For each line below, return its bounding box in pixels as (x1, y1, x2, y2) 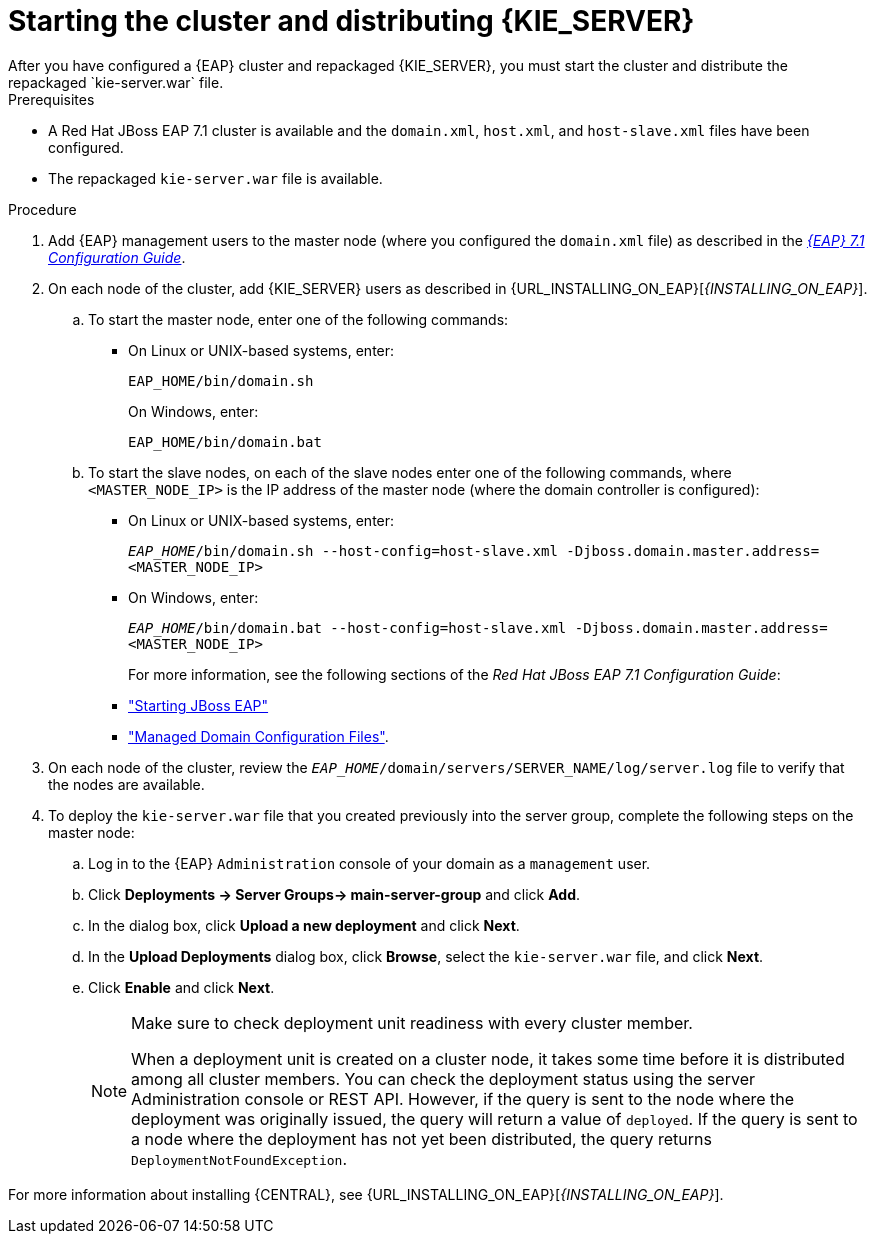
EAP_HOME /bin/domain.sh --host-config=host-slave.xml (128, 542, 558, 559)
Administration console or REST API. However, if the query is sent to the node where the (131, 1088, 795, 1109)
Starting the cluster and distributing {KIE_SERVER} (8, 4, 695, 38)
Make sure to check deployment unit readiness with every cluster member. (131, 1012, 693, 1033)
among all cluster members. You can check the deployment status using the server (131, 1068, 755, 1089)
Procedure (8, 200, 77, 218)
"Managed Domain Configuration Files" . (128, 727, 389, 745)
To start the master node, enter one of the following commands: (88, 310, 509, 328)
